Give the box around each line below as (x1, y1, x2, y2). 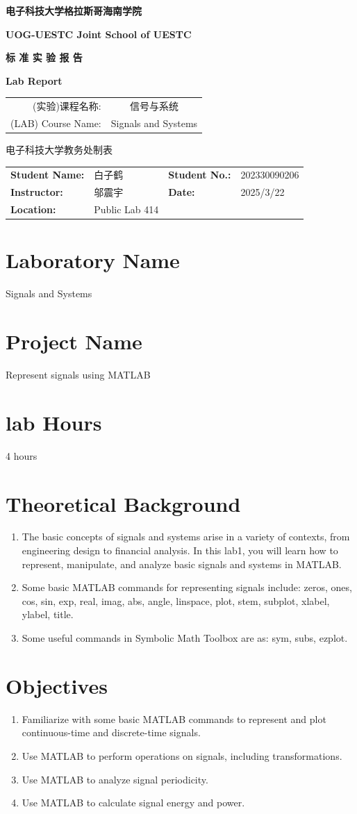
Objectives (6, 671, 108, 699)
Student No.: (168, 167, 231, 182)
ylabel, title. (22, 607, 74, 622)
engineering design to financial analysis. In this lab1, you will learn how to (22, 543, 338, 558)
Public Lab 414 (94, 202, 159, 217)
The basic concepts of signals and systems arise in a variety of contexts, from (22, 529, 350, 544)
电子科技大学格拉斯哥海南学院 (6, 3, 142, 17)
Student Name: (10, 167, 85, 182)
